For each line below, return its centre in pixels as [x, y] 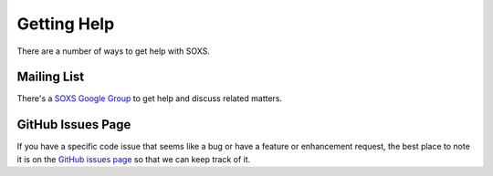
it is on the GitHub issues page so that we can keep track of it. [134, 159]
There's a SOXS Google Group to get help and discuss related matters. [150, 98]
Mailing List [51, 77]
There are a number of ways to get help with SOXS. [113, 51]
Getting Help [66, 24]
